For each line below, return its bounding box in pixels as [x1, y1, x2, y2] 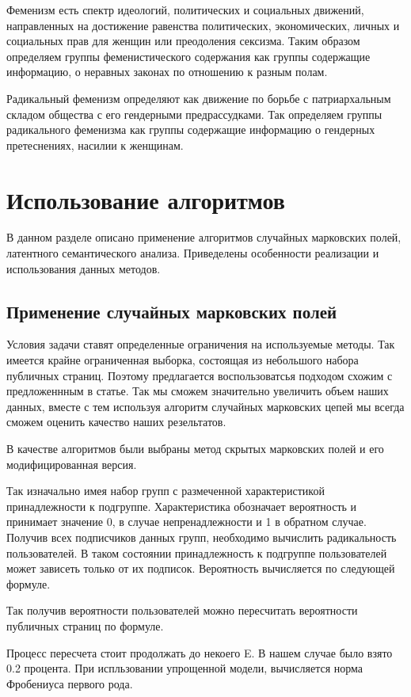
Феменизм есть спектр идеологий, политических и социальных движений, [6, 2, 364, 17]
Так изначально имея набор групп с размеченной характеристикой [6, 482, 325, 499]
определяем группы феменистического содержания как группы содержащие [6, 48, 371, 64]
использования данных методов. [6, 260, 161, 276]
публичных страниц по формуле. [6, 617, 164, 634]
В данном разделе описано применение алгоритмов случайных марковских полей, [6, 229, 401, 246]
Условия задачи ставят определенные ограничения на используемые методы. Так [6, 336, 395, 352]
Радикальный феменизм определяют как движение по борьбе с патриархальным [6, 90, 391, 106]
